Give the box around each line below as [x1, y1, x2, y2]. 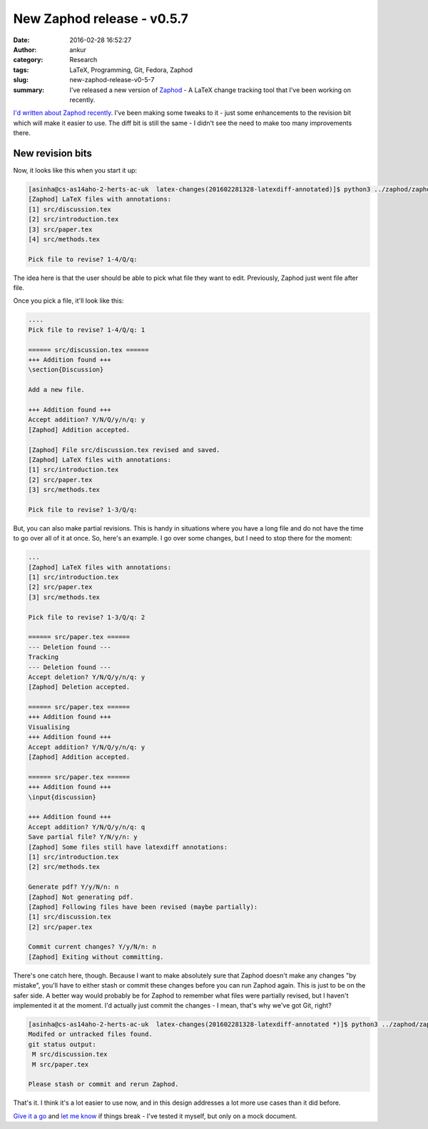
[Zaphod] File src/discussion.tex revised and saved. [28, 446, 220, 453]
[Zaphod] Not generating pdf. [28, 893, 134, 901]
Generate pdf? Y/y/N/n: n [28, 883, 119, 891]
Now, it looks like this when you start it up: [13, 166, 138, 174]
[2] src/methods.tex [28, 863, 100, 871]
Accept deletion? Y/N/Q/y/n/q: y [28, 673, 146, 681]
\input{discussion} [28, 793, 96, 801]
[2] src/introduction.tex [28, 215, 119, 224]
